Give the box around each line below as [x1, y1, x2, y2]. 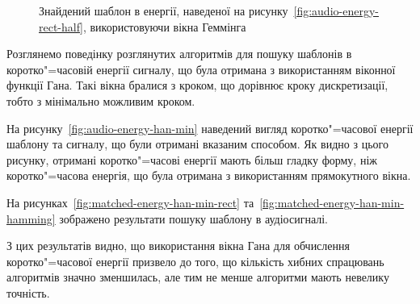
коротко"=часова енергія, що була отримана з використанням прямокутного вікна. [6, 167, 411, 184]
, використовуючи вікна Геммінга [82, 18, 246, 35]
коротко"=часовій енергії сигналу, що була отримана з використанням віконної [6, 60, 396, 77]
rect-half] [39, 18, 83, 35]
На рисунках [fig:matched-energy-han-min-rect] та [6, 194, 254, 210]
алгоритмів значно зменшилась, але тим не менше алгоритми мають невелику [6, 269, 389, 285]
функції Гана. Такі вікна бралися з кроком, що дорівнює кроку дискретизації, [6, 77, 388, 94]
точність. [6, 284, 50, 301]
